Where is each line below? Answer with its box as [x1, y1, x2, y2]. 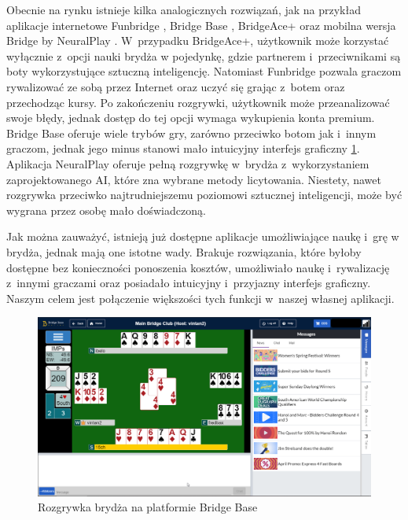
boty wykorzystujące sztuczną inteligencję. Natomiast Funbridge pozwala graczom [6, 63, 402, 79]
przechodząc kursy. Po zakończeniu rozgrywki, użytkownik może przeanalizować [6, 94, 390, 110]
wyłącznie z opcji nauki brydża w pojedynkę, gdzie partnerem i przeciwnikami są [6, 47, 401, 64]
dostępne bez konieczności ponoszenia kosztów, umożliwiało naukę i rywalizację [6, 259, 390, 275]
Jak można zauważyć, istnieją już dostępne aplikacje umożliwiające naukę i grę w [6, 228, 399, 245]
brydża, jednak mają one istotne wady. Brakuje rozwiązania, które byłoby [6, 243, 362, 260]
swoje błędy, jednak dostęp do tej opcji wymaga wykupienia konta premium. [6, 109, 375, 126]
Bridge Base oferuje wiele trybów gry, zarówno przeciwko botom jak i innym [6, 124, 377, 141]
